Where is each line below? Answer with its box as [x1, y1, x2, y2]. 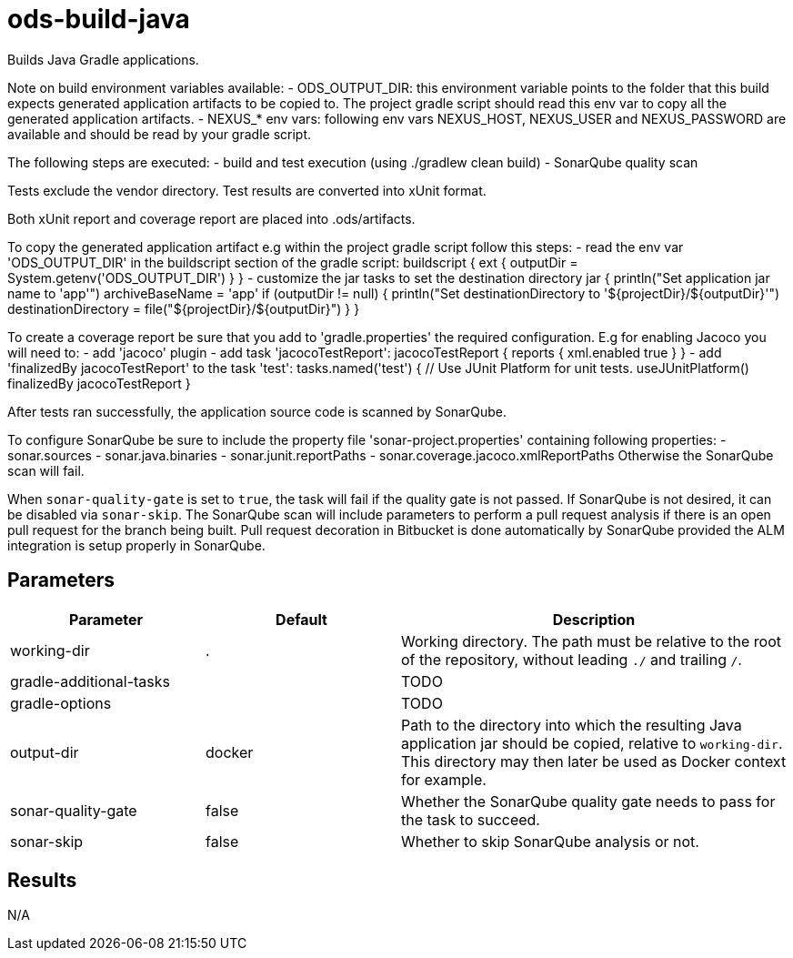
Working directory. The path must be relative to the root [401, 631, 781, 650]
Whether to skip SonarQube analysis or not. [401, 832, 699, 851]
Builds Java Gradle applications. [7, 51, 199, 67]
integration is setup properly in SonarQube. [7, 537, 266, 553]
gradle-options [10, 693, 112, 712]
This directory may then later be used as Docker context [401, 751, 787, 771]
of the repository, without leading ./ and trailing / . [401, 650, 742, 669]
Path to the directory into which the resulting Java [401, 715, 742, 734]
